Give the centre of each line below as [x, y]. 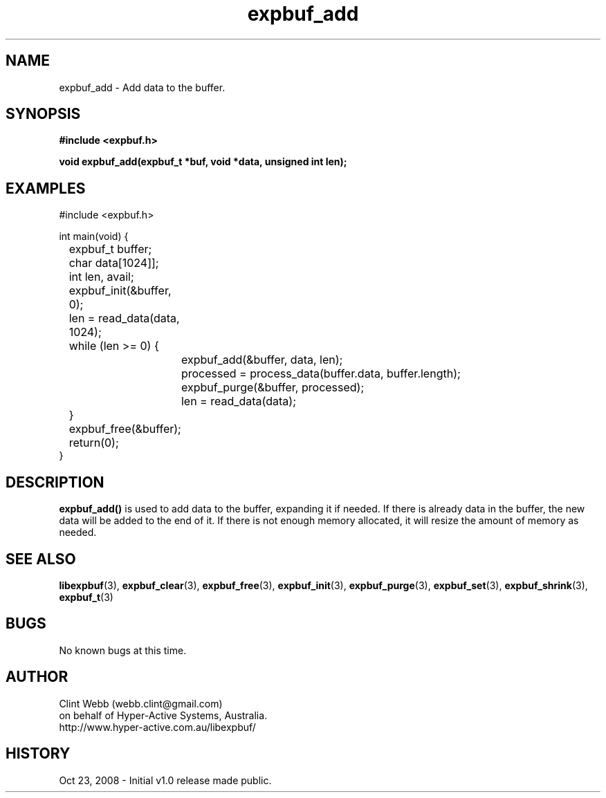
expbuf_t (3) [86, 597]
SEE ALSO [41, 559]
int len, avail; [101, 277]
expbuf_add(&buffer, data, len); [262, 360]
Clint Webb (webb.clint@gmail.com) [141, 703]
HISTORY [38, 754]
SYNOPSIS [43, 114]
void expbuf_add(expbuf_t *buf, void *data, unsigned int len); [203, 162]
